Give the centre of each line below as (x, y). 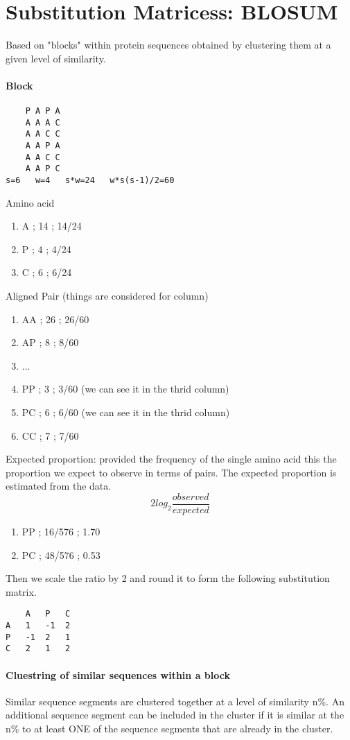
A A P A (43, 146)
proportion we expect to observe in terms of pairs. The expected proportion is (171, 472)
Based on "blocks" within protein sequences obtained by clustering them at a (168, 45)
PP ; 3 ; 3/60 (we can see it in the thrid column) (125, 389)
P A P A (43, 111)
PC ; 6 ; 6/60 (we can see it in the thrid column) (126, 412)
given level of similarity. (56, 58)
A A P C (43, 169)
